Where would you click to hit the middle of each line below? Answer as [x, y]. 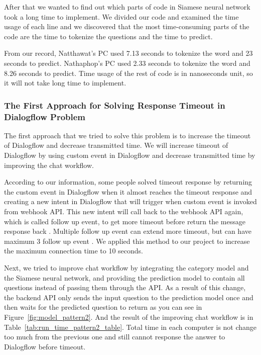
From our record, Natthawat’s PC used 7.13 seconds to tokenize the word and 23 [128, 53]
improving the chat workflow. [49, 165]
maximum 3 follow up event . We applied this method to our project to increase [127, 241]
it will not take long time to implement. [65, 83]
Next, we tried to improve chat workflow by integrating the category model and [126, 268]
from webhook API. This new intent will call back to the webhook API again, [124, 211]
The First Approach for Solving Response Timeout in [115, 105]
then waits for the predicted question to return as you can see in [103, 307]
